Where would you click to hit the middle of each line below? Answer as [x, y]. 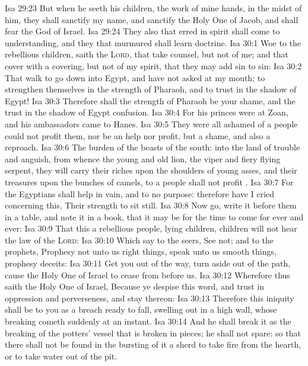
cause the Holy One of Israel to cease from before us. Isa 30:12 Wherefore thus [147, 274]
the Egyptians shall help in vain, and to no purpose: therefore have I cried [140, 193]
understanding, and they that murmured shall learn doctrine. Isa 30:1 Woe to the [153, 42]
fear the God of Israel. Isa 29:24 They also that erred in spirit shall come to [142, 31]
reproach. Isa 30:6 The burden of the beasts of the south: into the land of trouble [153, 147]
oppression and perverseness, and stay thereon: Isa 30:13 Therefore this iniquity [150, 298]
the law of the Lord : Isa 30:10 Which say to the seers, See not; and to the [139, 240]
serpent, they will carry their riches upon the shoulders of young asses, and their [151, 170]
